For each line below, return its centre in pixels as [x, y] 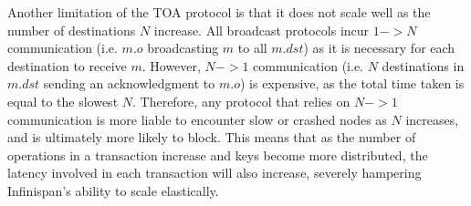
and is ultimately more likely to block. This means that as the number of [212, 137]
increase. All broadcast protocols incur [262, 30]
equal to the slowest [63, 101]
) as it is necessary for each [379, 48]
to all [252, 48]
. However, [171, 65]
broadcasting [183, 48]
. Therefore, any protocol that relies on [241, 101]
